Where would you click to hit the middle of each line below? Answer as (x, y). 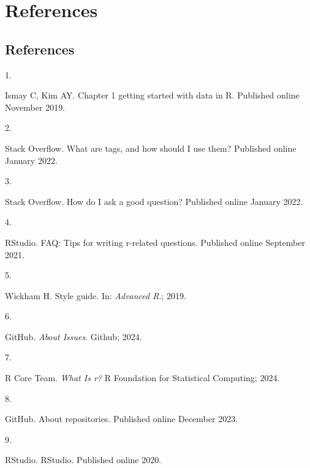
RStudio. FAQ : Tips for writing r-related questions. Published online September (155, 242)
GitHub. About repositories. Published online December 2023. (122, 419)
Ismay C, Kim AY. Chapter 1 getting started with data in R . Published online (152, 95)
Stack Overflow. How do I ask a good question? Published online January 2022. (154, 201)
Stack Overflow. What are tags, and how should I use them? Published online (151, 148)
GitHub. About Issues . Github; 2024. (74, 336)
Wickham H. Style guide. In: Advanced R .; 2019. (96, 295)
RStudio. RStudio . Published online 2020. (83, 460)
